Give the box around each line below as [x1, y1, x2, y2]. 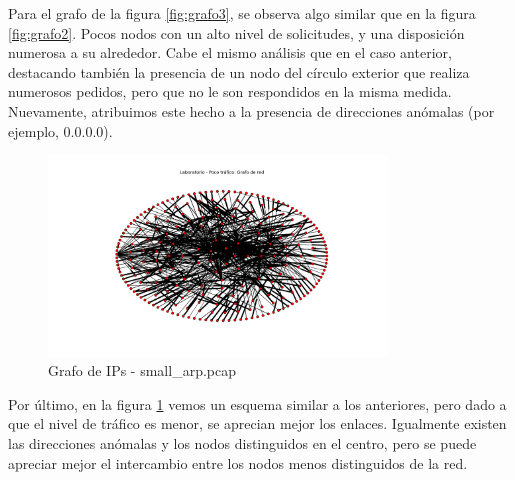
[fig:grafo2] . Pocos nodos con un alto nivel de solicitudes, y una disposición [8, 22, 465, 43]
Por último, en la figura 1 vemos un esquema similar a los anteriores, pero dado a [8, 393, 507, 414]
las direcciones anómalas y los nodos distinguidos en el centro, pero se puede [8, 432, 477, 453]
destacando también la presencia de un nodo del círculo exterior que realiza [8, 61, 470, 82]
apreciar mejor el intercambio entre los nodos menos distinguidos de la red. [8, 452, 468, 473]
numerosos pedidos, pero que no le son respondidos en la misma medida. [8, 81, 452, 102]
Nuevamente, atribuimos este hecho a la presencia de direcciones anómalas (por [8, 100, 495, 121]
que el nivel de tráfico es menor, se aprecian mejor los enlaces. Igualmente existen [8, 413, 507, 434]
